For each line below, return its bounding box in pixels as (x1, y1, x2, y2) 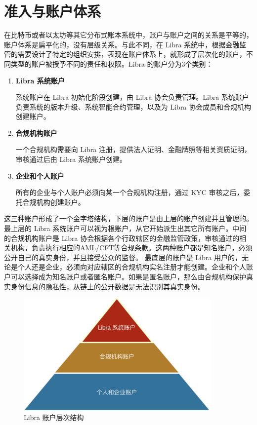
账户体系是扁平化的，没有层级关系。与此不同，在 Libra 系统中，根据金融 (4, 39, 240, 49)
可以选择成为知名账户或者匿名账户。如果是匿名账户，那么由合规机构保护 (10, 271, 246, 281)
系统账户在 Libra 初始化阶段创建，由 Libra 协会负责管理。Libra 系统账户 (15, 92, 249, 102)
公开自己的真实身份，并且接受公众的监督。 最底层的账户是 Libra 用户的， (4, 252, 242, 262)
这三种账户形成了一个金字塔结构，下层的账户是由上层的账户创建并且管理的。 (4, 213, 253, 224)
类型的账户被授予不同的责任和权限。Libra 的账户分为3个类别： (10, 58, 213, 69)
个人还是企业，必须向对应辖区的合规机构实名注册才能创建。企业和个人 (17, 262, 246, 272)
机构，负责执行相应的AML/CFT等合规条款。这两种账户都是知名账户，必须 (10, 242, 253, 253)
